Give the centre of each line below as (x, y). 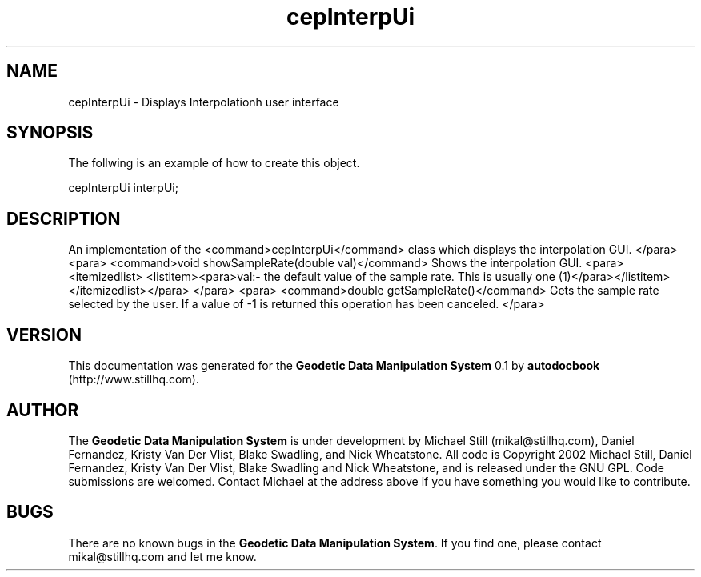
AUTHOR (43, 410)
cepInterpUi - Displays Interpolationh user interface (204, 102)
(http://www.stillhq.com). (134, 379)
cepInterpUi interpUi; (123, 188)
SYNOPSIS (50, 133)
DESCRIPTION (64, 218)
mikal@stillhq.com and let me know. (162, 556)
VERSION (44, 335)
